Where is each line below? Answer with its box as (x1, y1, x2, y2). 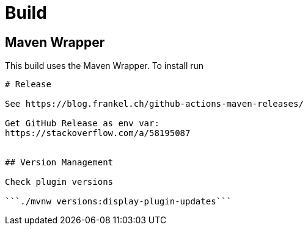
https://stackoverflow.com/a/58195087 (5, 128, 191, 138)
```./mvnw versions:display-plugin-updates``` (5, 196, 232, 207)
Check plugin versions (5, 177, 114, 187)
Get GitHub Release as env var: (5, 118, 159, 129)
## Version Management (5, 157, 114, 168)
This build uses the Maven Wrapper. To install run (5, 60, 204, 71)
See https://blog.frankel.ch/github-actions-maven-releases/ (5, 99, 304, 109)
